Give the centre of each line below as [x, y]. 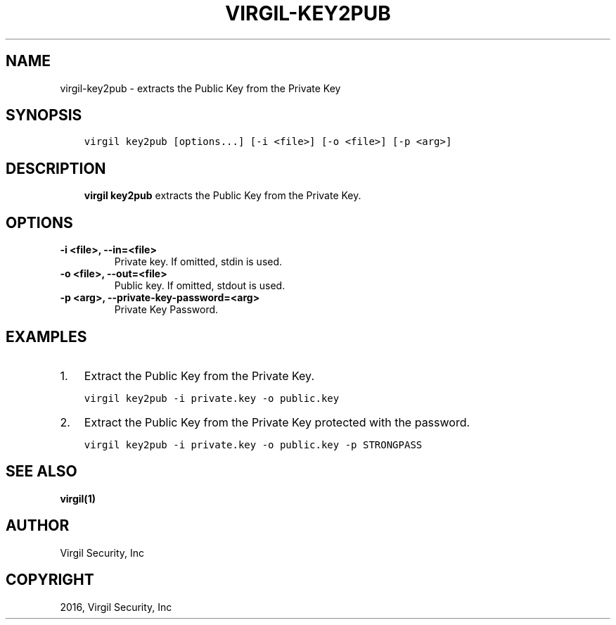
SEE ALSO [41, 472]
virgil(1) [78, 498]
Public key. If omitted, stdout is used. [200, 286]
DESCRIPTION [56, 168]
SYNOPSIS [44, 115]
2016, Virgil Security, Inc [116, 607]
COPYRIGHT [50, 580]
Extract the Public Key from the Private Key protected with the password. [277, 422]
